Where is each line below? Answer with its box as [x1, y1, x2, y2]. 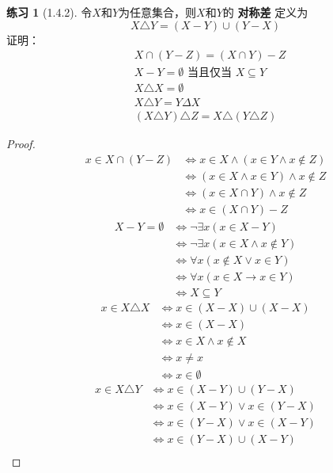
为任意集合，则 [119, 4, 197, 20]
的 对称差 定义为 [222, 4, 308, 20]
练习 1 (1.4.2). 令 [6, 4, 93, 20]
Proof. [6, 135, 36, 152]
